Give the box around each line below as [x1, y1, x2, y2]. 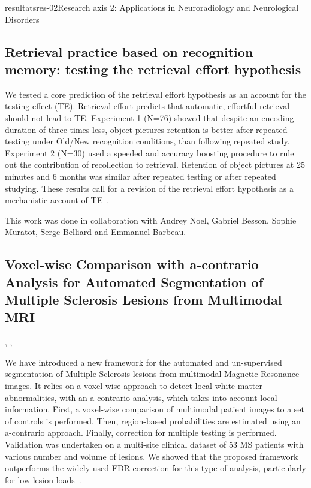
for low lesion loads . [5, 473, 81, 486]
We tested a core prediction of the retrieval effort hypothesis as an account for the [5, 88, 306, 100]
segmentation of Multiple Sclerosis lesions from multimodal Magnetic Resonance [5, 367, 300, 380]
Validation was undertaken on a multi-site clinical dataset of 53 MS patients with [5, 438, 304, 451]
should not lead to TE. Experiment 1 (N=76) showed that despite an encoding [5, 111, 294, 123]
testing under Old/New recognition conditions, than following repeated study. [5, 135, 290, 147]
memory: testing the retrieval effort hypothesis [5, 59, 301, 78]
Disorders [5, 13, 40, 25]
